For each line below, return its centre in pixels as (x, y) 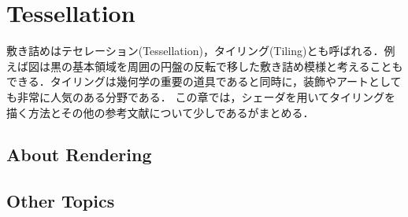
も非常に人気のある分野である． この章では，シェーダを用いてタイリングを (201, 96)
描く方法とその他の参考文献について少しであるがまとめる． (160, 112)
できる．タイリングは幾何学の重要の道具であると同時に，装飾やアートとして (204, 81)
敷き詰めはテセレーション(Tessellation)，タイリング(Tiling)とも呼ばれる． (195, 51)
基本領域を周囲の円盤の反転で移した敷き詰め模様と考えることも (237, 66)
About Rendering (79, 154)
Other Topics (61, 201)
